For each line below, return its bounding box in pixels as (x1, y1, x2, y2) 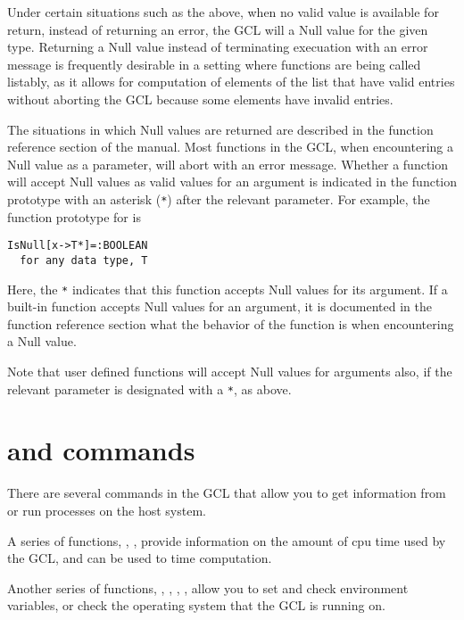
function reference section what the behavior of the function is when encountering (7, 314, 454, 333)
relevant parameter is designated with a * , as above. (7, 379, 292, 398)
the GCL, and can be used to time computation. (7, 549, 272, 567)
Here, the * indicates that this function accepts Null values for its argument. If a (7, 279, 448, 298)
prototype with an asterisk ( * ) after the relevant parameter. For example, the (7, 189, 430, 208)
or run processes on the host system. (7, 500, 206, 519)
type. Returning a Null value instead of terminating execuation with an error (7, 37, 428, 56)
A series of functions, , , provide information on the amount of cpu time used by (7, 531, 446, 550)
